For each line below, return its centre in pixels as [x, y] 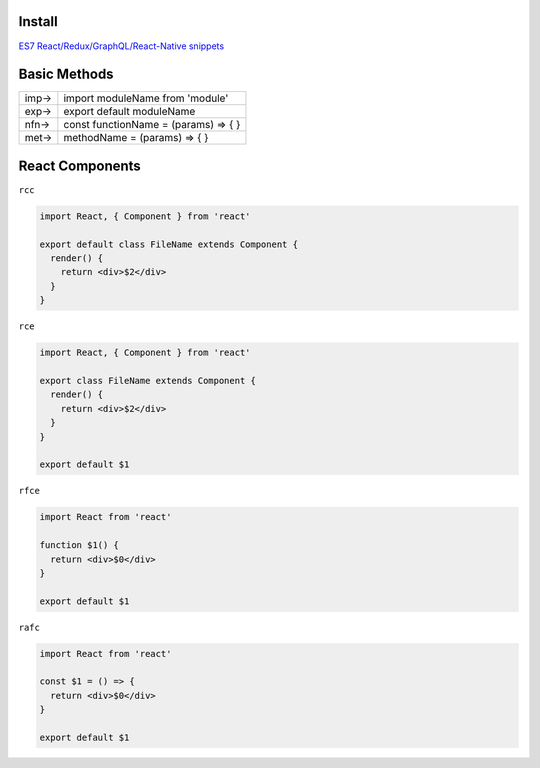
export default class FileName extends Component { [169, 244]
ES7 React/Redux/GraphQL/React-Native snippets [121, 46]
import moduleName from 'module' [146, 98]
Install [38, 21]
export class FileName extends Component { [148, 381]
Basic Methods [66, 74]
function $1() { [79, 545]
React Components [80, 165]
